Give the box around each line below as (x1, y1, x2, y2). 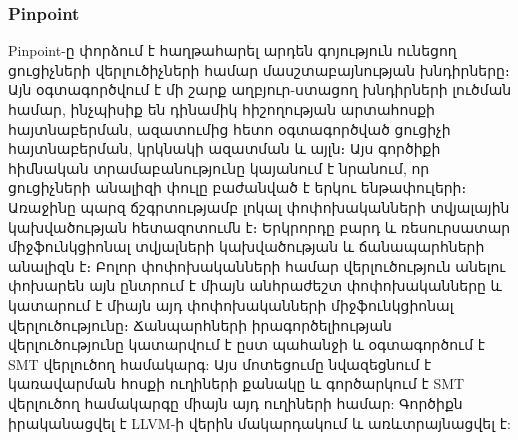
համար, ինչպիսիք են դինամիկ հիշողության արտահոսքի (8, 99, 435, 119)
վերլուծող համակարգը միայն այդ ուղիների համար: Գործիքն (8, 392, 463, 413)
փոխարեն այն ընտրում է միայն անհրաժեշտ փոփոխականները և (8, 275, 502, 296)
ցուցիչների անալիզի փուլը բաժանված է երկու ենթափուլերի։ (8, 177, 467, 198)
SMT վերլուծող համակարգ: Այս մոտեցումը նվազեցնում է (8, 353, 432, 374)
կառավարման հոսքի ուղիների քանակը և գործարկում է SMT (8, 373, 465, 394)
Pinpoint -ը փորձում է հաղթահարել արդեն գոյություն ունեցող (8, 40, 457, 61)
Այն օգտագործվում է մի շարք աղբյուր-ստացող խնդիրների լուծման (8, 79, 512, 100)
